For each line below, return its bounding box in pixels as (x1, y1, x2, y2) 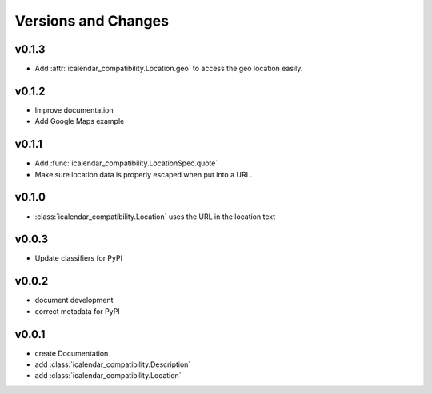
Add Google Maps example (34, 117, 125, 126)
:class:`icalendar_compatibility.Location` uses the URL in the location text (34, 212, 276, 221)
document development (34, 296, 114, 305)
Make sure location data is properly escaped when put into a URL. (34, 169, 253, 179)
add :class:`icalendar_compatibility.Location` (34, 371, 182, 380)
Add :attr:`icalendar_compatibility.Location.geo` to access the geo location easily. (34, 64, 303, 74)
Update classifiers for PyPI (34, 253, 123, 263)
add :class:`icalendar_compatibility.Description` (34, 360, 191, 369)
